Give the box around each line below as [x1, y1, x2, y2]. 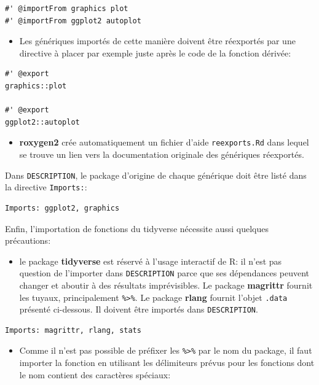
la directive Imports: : [5, 181, 87, 193]
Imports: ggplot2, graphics [5, 203, 120, 212]
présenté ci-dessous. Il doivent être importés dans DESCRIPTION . [19, 303, 258, 316]
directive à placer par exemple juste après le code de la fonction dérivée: [19, 46, 291, 59]
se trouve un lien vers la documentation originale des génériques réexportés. [19, 148, 304, 160]
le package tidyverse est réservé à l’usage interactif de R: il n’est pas [19, 254, 282, 267]
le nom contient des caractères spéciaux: [19, 368, 171, 381]
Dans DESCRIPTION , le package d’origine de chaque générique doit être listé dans [5, 168, 307, 181]
